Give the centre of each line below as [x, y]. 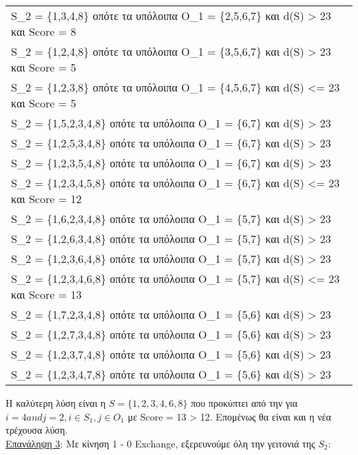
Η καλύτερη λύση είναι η [56, 403]
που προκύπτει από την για [244, 403]
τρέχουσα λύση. [37, 430]
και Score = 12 [46, 199]
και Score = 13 [46, 294]
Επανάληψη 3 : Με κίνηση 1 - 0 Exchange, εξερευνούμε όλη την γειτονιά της [160, 443]
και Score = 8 [44, 31]
